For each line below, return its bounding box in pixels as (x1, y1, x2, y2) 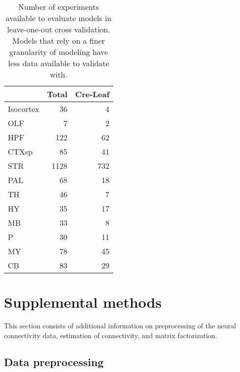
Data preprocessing (4, 354, 104, 369)
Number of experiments (18, 1, 99, 12)
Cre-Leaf (75, 88, 109, 100)
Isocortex (8, 103, 39, 114)
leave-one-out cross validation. (7, 24, 110, 35)
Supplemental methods (4, 292, 162, 312)
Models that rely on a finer (12, 35, 105, 46)
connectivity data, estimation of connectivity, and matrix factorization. (4, 330, 217, 340)
